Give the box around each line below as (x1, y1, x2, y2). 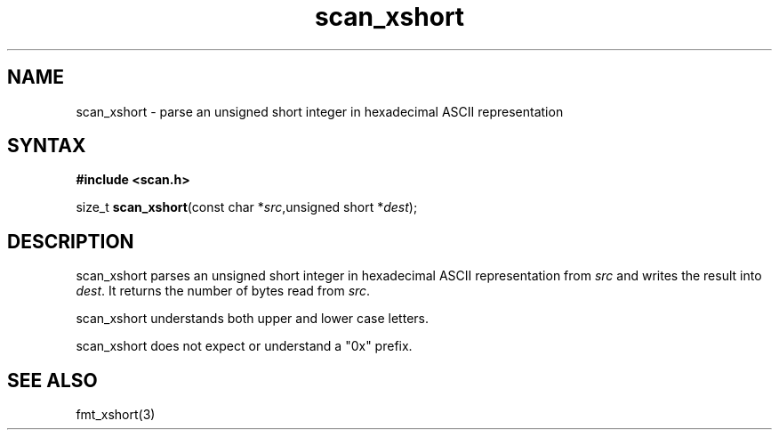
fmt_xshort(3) (76, 407, 156, 423)
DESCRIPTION (7, 230, 134, 253)
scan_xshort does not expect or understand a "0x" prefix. (76, 338, 413, 354)
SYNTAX (7, 134, 86, 158)
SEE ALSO (7, 368, 98, 392)
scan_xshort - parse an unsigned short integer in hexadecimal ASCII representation (76, 103, 564, 119)
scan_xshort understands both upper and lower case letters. (76, 311, 429, 327)
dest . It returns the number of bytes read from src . (76, 283, 371, 299)
